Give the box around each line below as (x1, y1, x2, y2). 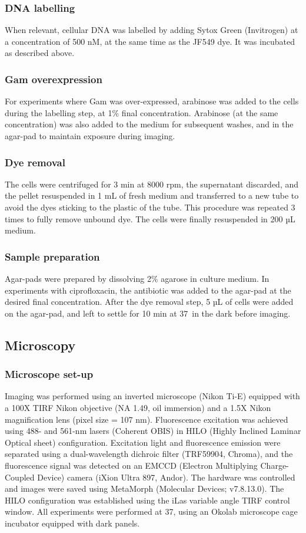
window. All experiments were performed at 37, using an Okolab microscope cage (5, 505, 298, 518)
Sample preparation (5, 249, 100, 264)
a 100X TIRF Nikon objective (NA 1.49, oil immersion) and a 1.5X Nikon (5, 401, 271, 413)
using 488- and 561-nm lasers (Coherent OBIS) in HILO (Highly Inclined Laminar (5, 425, 301, 437)
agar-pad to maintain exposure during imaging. (5, 130, 175, 142)
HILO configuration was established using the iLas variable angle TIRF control (5, 493, 290, 506)
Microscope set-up (5, 367, 94, 381)
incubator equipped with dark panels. (5, 516, 140, 529)
